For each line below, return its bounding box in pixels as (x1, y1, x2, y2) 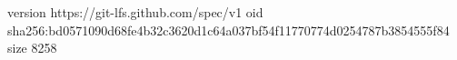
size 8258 (7, 38, 57, 57)
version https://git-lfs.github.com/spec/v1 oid (7, 3, 263, 21)
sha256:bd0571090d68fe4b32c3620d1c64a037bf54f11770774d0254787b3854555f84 (7, 20, 450, 39)
